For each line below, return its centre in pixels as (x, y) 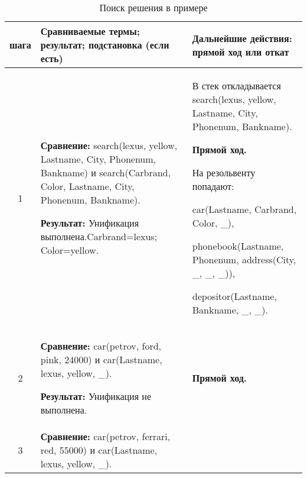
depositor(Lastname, (234, 296)
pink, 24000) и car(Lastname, (101, 359)
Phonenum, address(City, (244, 259)
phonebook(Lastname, (238, 246)
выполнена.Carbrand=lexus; (99, 236)
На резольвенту (224, 172)
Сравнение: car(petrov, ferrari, (105, 436)
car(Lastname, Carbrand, (244, 209)
